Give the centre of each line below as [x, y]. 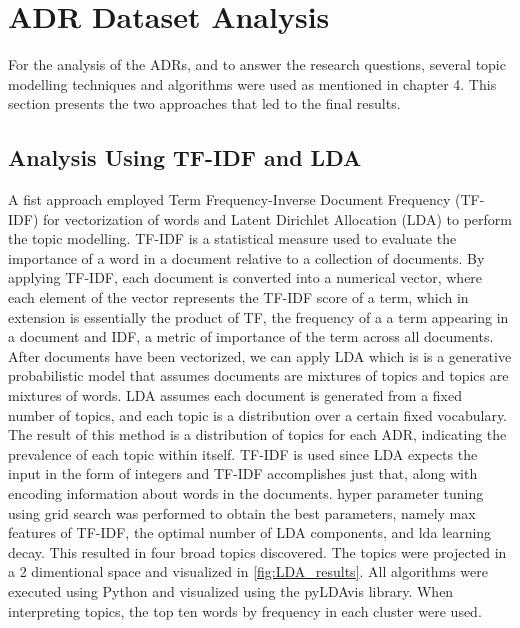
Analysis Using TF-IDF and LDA [185, 157]
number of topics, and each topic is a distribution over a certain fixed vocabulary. [258, 414]
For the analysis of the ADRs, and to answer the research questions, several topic [257, 64]
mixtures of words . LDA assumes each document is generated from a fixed [235, 395]
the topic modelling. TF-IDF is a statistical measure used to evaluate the [232, 238]
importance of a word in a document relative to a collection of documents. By [246, 257]
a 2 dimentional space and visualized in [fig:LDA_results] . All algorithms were [248, 571]
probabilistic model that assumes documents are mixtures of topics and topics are [258, 375]
